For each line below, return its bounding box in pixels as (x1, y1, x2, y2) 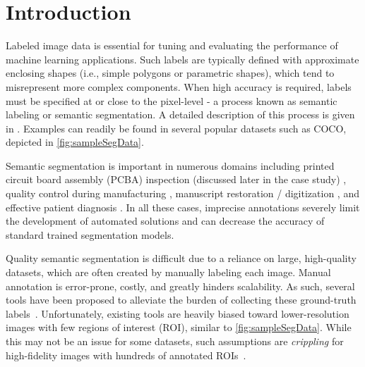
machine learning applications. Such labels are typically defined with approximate (6, 51, 359, 66)
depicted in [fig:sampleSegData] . (6, 135, 144, 149)
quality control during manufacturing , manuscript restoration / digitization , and (6, 186, 359, 201)
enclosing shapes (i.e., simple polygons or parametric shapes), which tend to (6, 66, 335, 80)
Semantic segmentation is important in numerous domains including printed (6, 158, 335, 173)
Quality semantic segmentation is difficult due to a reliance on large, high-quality (6, 251, 357, 266)
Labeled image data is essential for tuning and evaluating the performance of (6, 38, 338, 53)
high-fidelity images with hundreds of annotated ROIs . (6, 347, 246, 362)
